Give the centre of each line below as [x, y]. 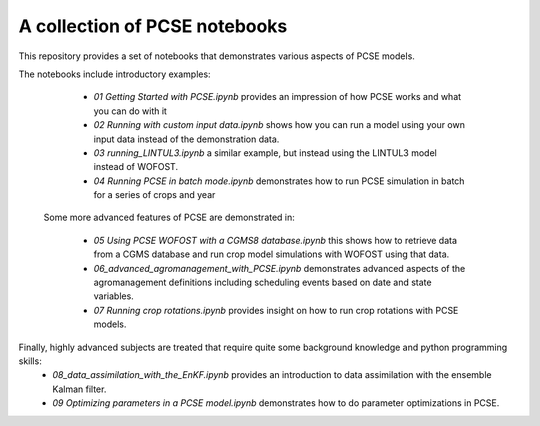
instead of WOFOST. [136, 167]
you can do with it [130, 111]
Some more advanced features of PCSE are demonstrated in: [169, 217]
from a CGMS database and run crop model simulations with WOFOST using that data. [271, 254]
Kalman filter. [79, 389]
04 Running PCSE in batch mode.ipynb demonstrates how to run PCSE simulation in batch [279, 181]
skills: [30, 361]
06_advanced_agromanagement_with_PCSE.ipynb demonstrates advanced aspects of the [279, 268]
